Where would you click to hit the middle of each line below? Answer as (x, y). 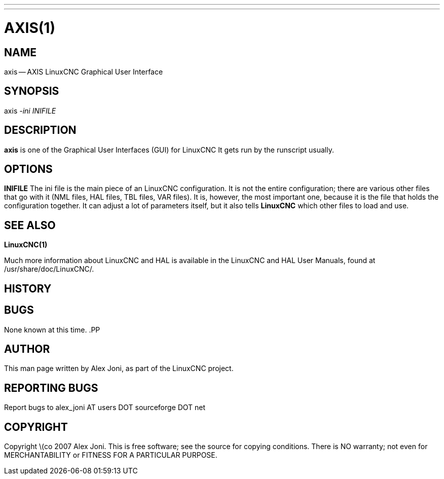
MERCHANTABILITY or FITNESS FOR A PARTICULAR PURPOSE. (111, 455)
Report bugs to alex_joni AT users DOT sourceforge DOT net (105, 408)
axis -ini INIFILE (30, 110)
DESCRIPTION (40, 130)
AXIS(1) (30, 28)
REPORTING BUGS (51, 388)
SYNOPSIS (32, 91)
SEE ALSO (30, 225)
